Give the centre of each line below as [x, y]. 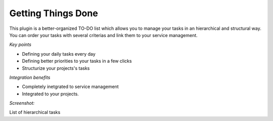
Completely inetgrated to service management [70, 87]
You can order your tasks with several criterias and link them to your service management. [104, 35]
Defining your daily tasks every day [59, 54]
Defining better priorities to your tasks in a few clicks [77, 61]
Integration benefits [30, 77]
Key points [20, 45]
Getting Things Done [54, 13]
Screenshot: [22, 103]
